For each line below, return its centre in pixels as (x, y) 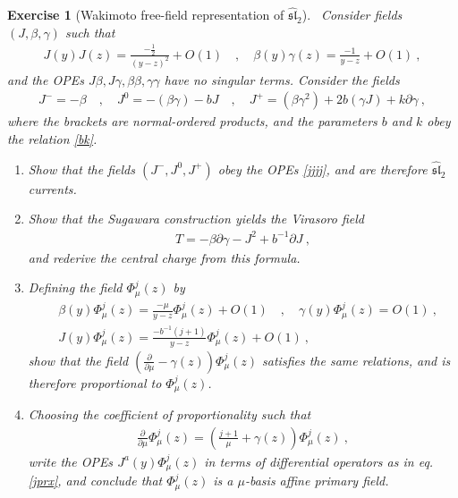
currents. (52, 188)
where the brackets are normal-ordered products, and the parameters (192, 121)
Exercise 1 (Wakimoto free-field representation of (146, 15)
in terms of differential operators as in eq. (319, 461)
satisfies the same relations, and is (356, 360)
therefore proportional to (95, 382)
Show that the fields (81, 169)
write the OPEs (71, 461)
